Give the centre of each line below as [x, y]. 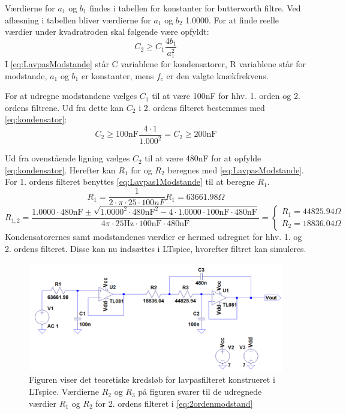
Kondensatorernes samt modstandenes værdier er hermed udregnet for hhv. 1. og [154, 237]
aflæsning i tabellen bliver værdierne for [78, 19]
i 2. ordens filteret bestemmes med [202, 107]
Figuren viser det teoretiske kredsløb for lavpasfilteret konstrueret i [152, 379]
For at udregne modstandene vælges [71, 96]
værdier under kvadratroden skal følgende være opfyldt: [107, 31]
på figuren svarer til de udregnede [200, 391]
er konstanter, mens [118, 75]
